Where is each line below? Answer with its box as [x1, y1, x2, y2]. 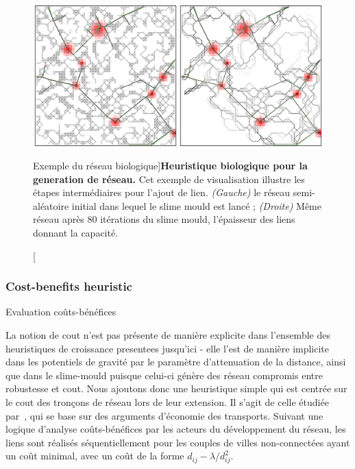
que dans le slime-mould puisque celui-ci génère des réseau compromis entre [5, 368, 323, 382]
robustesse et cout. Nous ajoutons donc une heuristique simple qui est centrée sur [5, 381, 347, 396]
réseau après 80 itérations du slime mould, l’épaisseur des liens [33, 212, 295, 226]
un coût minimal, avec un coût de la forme [5, 448, 184, 463]
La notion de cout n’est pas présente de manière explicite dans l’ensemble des [5, 327, 330, 341]
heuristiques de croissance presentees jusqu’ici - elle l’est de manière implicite [5, 341, 330, 355]
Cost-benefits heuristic [5, 278, 132, 295]
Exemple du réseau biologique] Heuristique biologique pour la [33, 158, 308, 172]
